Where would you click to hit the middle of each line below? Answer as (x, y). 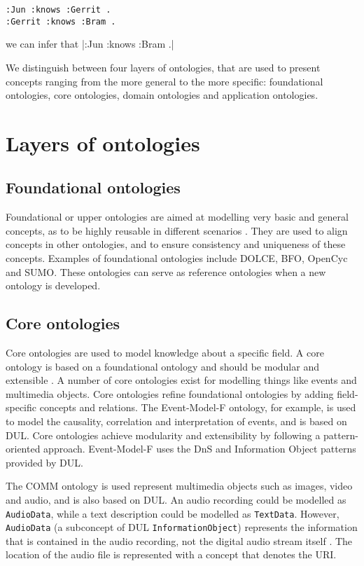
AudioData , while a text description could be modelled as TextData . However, (173, 513)
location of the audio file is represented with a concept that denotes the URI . (171, 554)
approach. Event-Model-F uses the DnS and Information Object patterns (200, 449)
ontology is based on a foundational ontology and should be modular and (162, 366)
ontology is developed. (53, 285)
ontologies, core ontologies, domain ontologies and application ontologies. (162, 95)
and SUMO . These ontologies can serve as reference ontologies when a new (166, 271)
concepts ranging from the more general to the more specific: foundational (164, 81)
